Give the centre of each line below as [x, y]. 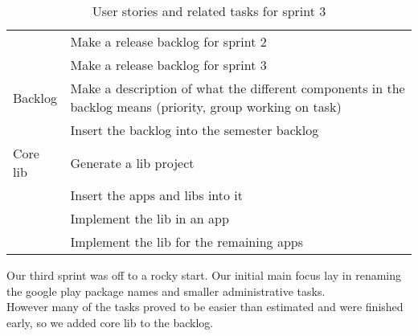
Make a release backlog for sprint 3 [168, 65]
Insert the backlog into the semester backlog [195, 130]
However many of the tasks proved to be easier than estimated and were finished [205, 307]
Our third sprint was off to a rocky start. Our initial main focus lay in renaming [204, 275]
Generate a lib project [132, 162]
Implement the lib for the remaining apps [186, 242]
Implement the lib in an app [150, 218]
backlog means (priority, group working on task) [206, 107]
